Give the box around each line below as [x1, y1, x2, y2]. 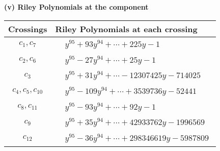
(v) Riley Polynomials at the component [4, 2, 149, 12]
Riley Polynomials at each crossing [55, 22, 198, 35]
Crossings [8, 22, 47, 35]
